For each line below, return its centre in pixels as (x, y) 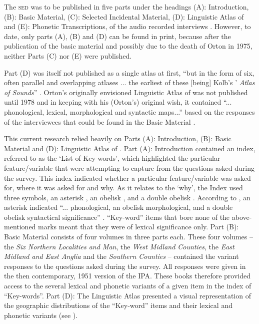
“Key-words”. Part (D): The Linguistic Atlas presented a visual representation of (127, 295)
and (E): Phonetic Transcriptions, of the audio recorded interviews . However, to (127, 26)
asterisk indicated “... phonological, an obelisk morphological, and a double (118, 207)
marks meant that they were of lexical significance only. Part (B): (138, 227)
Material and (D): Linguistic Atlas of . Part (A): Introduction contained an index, (130, 148)
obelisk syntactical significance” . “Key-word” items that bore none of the (117, 217)
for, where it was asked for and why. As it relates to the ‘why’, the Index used (123, 188)
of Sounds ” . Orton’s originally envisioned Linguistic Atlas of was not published (126, 92)
